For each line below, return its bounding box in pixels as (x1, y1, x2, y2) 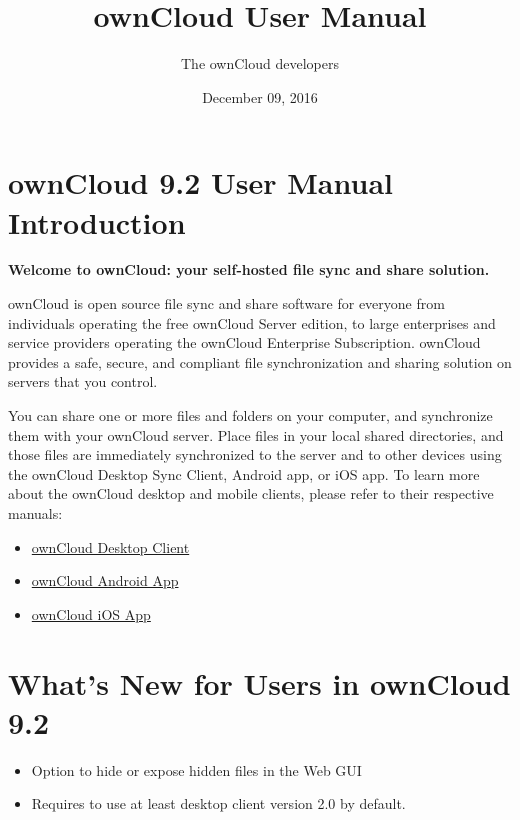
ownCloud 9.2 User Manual (8, 162, 393, 203)
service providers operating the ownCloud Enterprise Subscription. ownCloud (8, 332, 481, 353)
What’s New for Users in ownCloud (8, 662, 511, 703)
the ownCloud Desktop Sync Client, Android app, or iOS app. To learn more (8, 463, 480, 484)
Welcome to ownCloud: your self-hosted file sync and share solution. (8, 259, 490, 280)
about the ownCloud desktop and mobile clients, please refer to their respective (8, 483, 494, 504)
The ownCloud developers (180, 53, 339, 74)
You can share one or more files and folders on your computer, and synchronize (8, 405, 493, 425)
